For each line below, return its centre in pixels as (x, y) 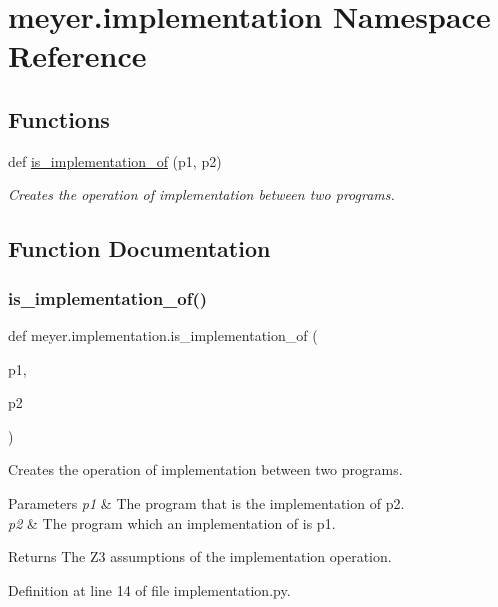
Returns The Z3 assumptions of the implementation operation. (200, 556)
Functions (59, 118)
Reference (77, 55)
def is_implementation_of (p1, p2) (115, 160)
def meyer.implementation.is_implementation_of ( (163, 334)
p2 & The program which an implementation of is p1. (172, 522)
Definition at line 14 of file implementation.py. (149, 589)
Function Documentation (139, 248)
